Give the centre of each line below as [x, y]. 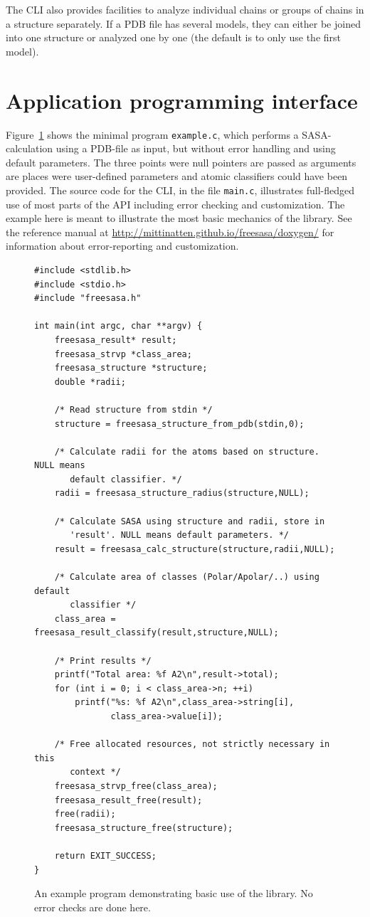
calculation [30, 148]
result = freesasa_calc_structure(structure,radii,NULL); [195, 549]
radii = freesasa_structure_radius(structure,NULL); [182, 493]
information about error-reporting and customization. [122, 246]
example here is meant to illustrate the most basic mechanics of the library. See [179, 218]
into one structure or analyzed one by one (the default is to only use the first [174, 37]
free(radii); [85, 814]
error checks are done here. [92, 907]
